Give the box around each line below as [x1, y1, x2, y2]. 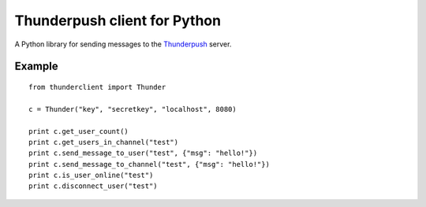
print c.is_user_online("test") [28, 171, 154, 180]
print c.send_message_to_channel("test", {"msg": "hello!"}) [28, 160, 270, 168]
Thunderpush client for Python [14, 12, 221, 29]
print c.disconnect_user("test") [28, 182, 158, 190]
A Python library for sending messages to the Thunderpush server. [14, 39, 232, 49]
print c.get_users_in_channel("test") [28, 138, 179, 146]
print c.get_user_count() [28, 127, 129, 135]
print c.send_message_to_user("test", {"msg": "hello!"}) [28, 149, 258, 157]
